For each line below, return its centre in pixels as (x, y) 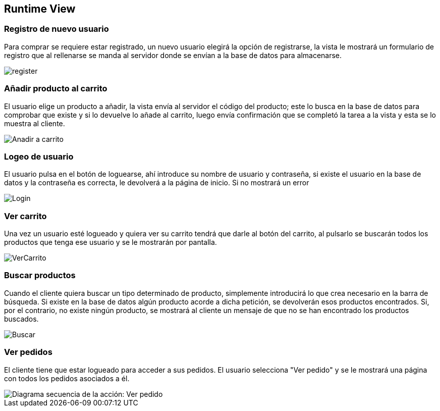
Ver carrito (25, 216)
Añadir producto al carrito (56, 89)
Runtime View (40, 9)
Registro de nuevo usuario (57, 29)
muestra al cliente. (35, 123)
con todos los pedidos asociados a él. (67, 378)
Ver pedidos (28, 352)
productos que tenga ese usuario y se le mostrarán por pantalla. (111, 242)
